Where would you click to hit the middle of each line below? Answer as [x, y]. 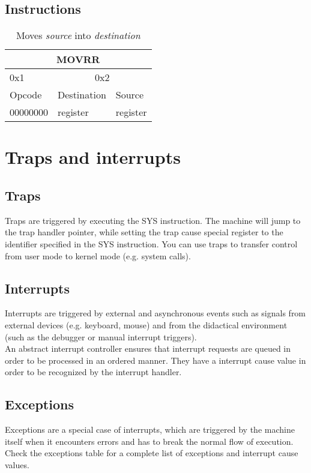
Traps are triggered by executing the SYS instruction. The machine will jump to [153, 220]
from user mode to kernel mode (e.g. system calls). [98, 255]
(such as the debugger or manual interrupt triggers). [101, 336]
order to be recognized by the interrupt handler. [93, 372]
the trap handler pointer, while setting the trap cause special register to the [144, 232]
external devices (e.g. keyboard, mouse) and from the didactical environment [146, 324]
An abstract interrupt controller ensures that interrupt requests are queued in [148, 348]
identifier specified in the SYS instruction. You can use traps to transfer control [151, 243]
